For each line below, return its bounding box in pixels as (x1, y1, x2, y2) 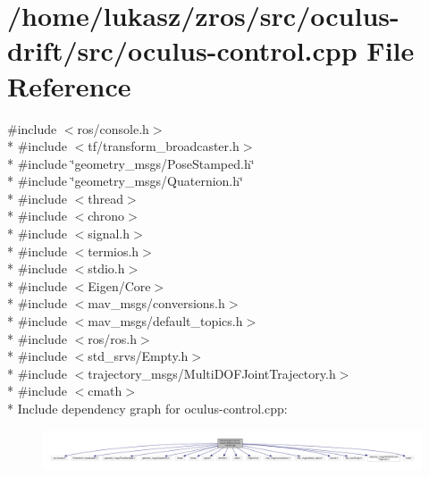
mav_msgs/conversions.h (88, 294, 225, 313)
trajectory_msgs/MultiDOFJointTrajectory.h (88, 364, 336, 382)
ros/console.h (77, 119, 149, 138)
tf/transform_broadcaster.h (88, 137, 240, 155)
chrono (88, 206, 125, 225)
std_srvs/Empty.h (88, 347, 189, 365)
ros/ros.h (88, 329, 137, 347)
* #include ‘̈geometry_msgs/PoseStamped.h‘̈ (7, 154, 255, 172)
